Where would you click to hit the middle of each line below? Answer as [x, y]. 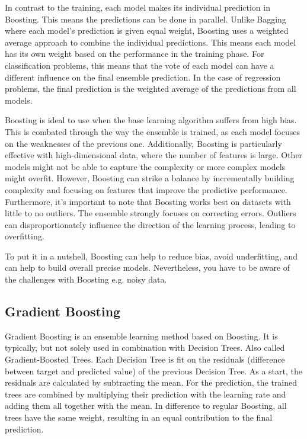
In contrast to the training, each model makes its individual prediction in [137, 7]
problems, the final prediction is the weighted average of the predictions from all [151, 89]
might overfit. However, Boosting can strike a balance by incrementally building [150, 178]
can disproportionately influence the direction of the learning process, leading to [150, 224]
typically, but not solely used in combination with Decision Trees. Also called [145, 347]
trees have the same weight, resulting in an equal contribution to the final [139, 417]
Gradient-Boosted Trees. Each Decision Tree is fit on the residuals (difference [145, 359]
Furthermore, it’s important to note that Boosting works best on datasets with [148, 201]
